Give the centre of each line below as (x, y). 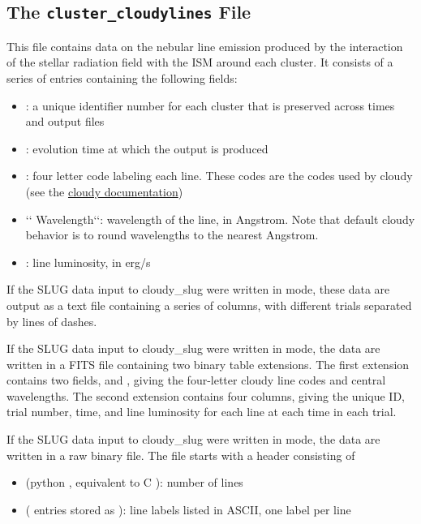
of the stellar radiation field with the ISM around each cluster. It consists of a (200, 62)
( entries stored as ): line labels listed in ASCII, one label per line (188, 509)
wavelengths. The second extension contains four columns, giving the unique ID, (206, 395)
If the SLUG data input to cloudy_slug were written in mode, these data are (198, 289)
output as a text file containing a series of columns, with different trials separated (209, 305)
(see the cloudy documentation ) (104, 191)
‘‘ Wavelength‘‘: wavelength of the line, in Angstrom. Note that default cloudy (220, 219)
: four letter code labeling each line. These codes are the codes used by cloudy (219, 176)
